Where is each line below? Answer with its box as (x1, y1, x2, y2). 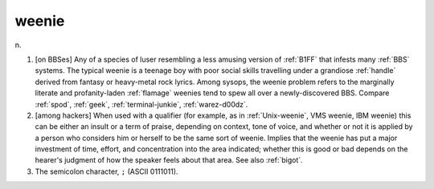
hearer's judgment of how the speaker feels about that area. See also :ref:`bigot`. (35, 155, 303, 165)
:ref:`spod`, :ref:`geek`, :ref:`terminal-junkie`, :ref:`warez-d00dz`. (35, 99, 248, 109)
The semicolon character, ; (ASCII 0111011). (35, 167, 178, 176)
